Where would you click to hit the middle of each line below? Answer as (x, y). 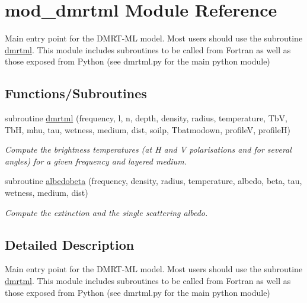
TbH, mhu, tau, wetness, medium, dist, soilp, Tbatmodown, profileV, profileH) (148, 129)
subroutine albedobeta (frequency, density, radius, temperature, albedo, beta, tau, (153, 181)
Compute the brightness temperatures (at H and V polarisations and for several (148, 149)
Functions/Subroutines (76, 93)
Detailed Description (70, 244)
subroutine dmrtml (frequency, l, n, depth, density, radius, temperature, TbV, (146, 118)
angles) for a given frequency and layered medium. (96, 161)
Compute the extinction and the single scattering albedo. (106, 212)
